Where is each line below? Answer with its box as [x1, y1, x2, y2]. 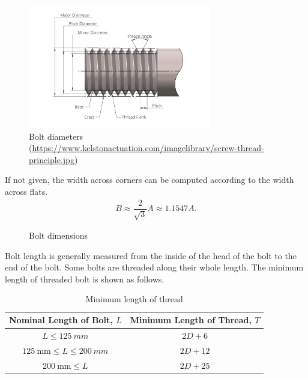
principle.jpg [29, 153, 74, 166]
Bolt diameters [29, 130, 83, 142]
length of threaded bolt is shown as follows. [5, 272, 165, 285]
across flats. [5, 185, 48, 197]
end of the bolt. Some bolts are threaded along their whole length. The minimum [5, 261, 304, 273]
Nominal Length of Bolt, [9, 314, 113, 326]
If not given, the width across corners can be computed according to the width [5, 173, 294, 186]
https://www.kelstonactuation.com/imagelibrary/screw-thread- [32, 142, 264, 154]
